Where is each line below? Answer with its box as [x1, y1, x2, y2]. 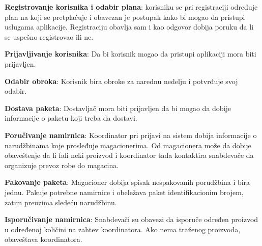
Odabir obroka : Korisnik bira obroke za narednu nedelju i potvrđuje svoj [5, 75, 238, 86]
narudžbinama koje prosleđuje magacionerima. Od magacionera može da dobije [5, 140, 251, 150]
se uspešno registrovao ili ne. [5, 31, 94, 42]
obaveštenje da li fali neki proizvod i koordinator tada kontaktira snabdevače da [5, 150, 254, 160]
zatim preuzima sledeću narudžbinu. [5, 197, 117, 207]
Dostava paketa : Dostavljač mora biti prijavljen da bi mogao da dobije [5, 102, 231, 113]
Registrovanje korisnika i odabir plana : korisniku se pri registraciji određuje [5, 2, 258, 12]
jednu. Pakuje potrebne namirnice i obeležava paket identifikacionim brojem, [5, 186, 244, 197]
